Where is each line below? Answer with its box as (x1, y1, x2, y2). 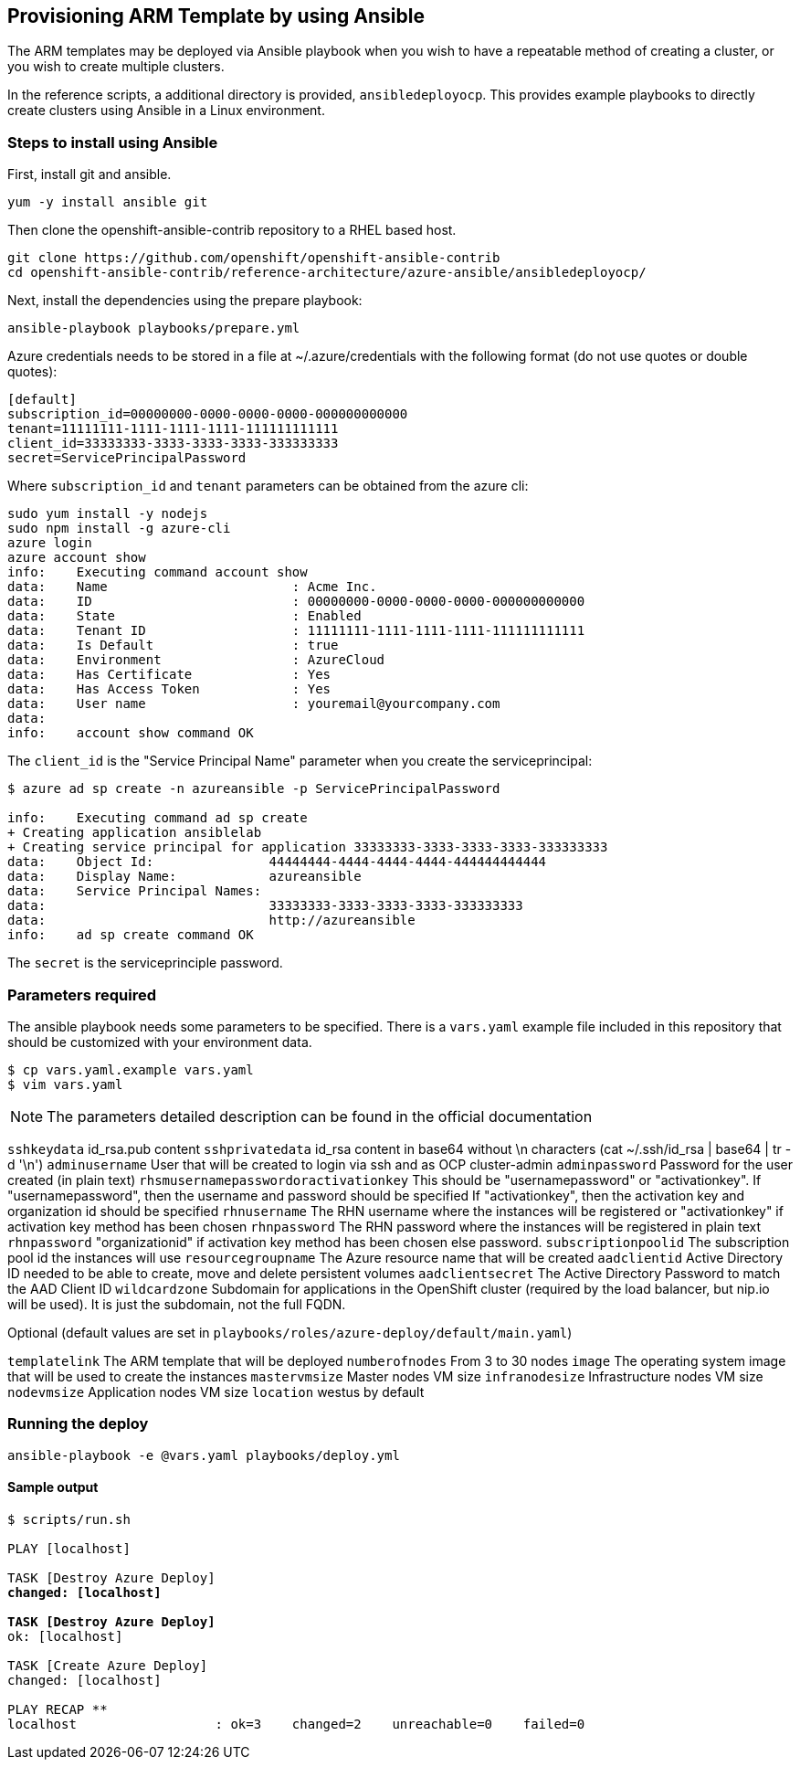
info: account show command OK (7, 725, 254, 741)
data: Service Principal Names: (7, 883, 262, 899)
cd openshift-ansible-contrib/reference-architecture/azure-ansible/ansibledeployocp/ (7, 265, 647, 280)
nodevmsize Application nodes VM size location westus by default (7, 1383, 425, 1400)
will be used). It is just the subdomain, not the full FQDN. (7, 1296, 346, 1312)
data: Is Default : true (7, 638, 339, 653)
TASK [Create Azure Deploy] (7, 1657, 208, 1673)
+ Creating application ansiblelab (7, 825, 262, 841)
